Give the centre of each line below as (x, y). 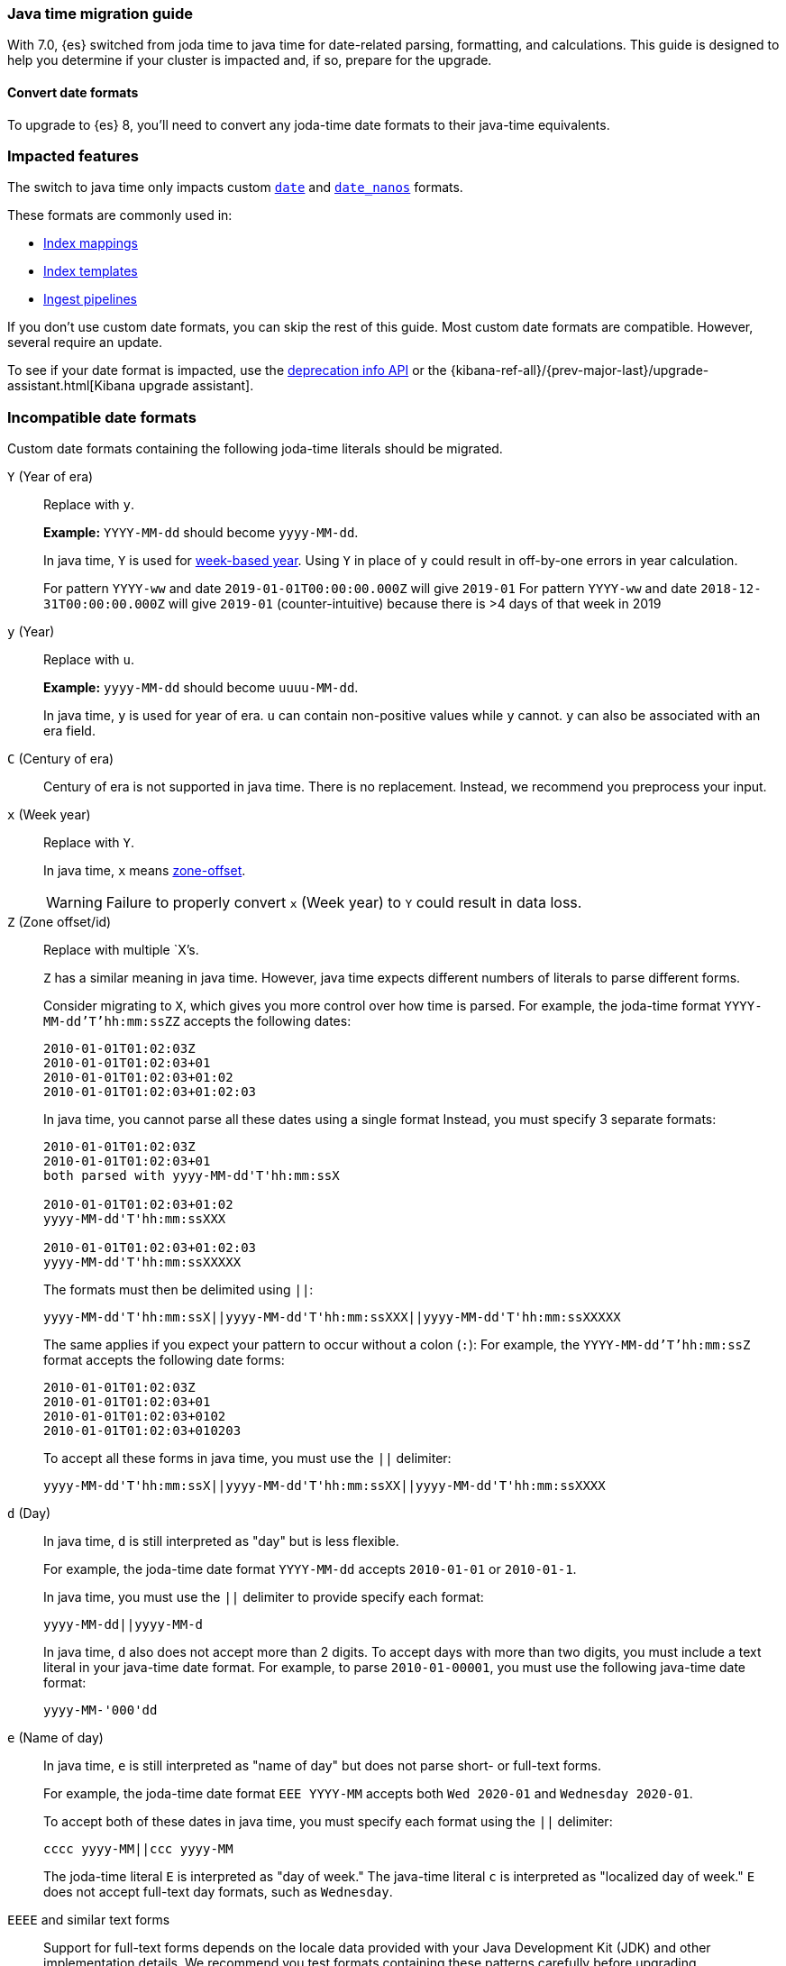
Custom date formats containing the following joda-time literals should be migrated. (255, 449)
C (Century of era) (61, 759)
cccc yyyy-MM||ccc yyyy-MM (138, 1849)
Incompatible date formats (102, 417)
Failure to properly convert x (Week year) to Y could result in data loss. (344, 903)
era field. (69, 731)
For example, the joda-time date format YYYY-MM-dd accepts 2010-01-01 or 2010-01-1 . (310, 1569)
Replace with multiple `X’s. (121, 950)
